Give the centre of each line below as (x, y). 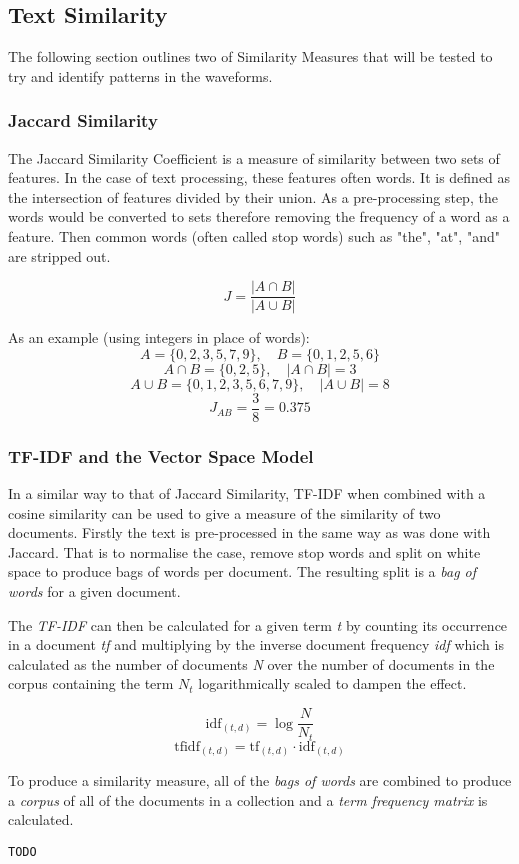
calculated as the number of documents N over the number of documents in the (251, 663)
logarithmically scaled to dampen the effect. (332, 683)
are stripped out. (59, 255)
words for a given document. (94, 591)
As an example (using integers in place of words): (159, 337)
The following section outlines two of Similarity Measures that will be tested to (250, 56)
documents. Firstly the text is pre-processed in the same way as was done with (249, 532)
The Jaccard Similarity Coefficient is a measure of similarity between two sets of (254, 157)
